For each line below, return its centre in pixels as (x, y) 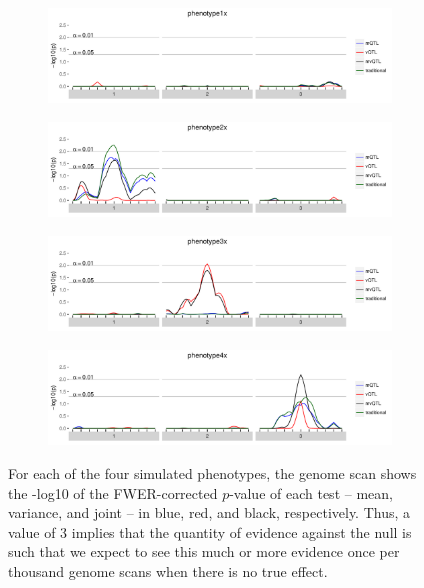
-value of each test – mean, (311, 492)
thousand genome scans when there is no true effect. (168, 570)
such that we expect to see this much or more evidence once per (204, 551)
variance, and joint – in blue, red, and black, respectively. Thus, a (209, 512)
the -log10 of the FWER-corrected (113, 492)
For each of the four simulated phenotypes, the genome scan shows (212, 473)
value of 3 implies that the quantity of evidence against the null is (210, 531)
